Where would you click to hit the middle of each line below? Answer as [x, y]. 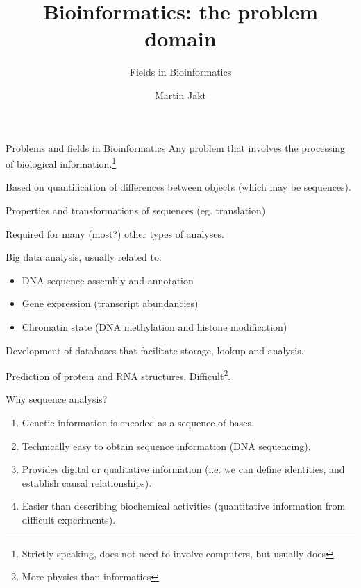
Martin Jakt [180, 95]
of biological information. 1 [61, 163]
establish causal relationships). [87, 482]
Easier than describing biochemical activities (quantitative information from [184, 506]
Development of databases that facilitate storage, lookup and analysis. [155, 350]
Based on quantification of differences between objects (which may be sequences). [178, 187]
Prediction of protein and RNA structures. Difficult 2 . [118, 375]
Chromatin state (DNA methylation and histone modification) [154, 326]
